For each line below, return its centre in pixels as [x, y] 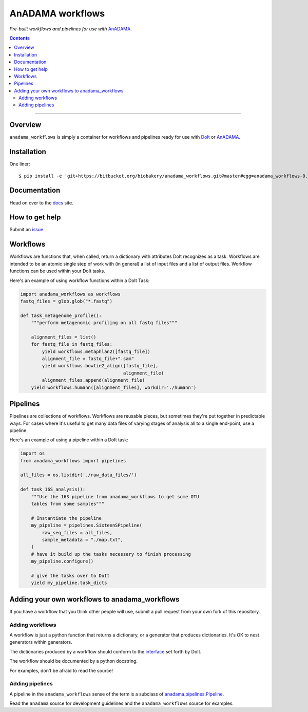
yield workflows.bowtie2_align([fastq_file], [100, 366]
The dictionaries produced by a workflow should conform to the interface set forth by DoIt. [105, 651]
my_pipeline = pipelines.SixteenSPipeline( [86, 526]
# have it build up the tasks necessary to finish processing [111, 554]
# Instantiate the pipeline [66, 518]
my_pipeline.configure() [62, 561]
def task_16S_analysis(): [53, 490]
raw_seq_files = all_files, [77, 532]
